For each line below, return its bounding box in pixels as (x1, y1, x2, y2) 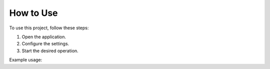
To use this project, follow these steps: (9, 25, 89, 31)
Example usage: (9, 57, 42, 63)
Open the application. (21, 34, 66, 40)
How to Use (9, 7, 58, 18)
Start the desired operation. (21, 48, 78, 54)
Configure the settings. (21, 41, 69, 47)
